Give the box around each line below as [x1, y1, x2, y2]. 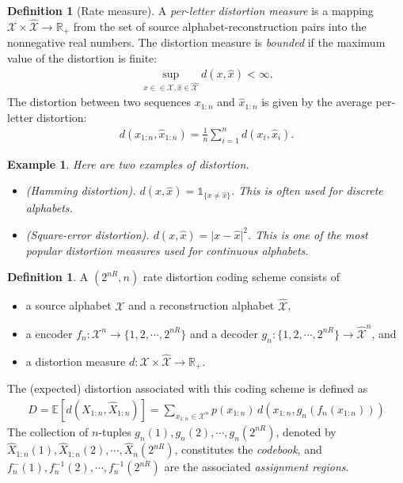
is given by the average [261, 93, 372, 110]
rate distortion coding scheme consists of [143, 268, 340, 285]
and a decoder [189, 325, 258, 341]
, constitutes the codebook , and [174, 441, 322, 458]
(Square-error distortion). [25, 226, 150, 242]
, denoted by [276, 423, 336, 439]
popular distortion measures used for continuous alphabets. [25, 241, 309, 258]
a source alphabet [25, 297, 112, 314]
